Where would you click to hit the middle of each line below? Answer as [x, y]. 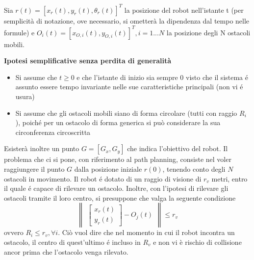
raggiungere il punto [34, 169]
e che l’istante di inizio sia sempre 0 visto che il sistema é [162, 77]
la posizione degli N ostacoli [208, 32]
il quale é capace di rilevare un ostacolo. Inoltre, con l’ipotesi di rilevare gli [116, 188]
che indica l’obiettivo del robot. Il [178, 148]
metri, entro [229, 178]
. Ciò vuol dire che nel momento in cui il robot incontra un [146, 232]
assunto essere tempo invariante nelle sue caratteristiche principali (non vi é [129, 87]
